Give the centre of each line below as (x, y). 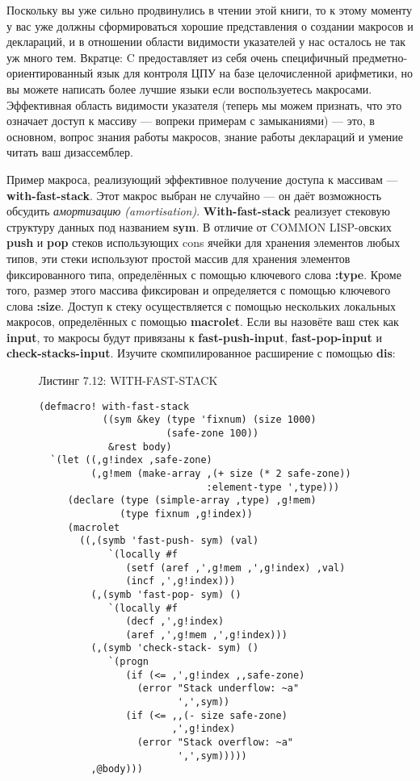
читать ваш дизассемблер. (70, 152)
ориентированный (50, 73)
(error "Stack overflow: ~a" (215, 743)
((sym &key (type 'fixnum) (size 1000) (209, 420)
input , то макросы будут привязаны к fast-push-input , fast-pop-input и (194, 337)
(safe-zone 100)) (212, 433)
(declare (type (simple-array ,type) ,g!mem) (192, 501)
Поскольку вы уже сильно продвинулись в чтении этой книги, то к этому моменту (210, 10)
